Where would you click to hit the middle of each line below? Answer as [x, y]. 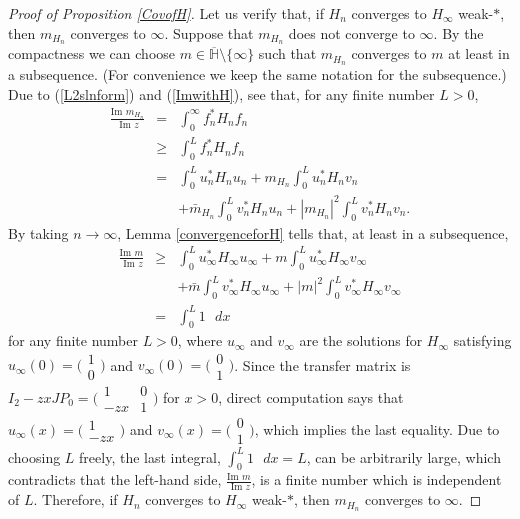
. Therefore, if [75, 499]
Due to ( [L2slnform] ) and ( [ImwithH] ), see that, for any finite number [221, 93]
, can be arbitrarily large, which [403, 456]
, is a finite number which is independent [376, 479]
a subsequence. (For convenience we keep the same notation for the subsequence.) [257, 74]
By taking [38, 232]
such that [287, 53]
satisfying [482, 340]
